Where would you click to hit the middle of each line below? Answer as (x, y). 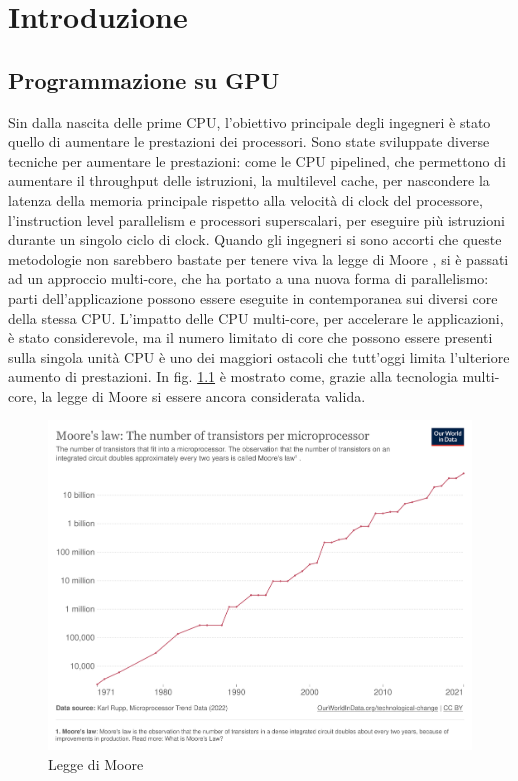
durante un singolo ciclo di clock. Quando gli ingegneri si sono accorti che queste (255, 239)
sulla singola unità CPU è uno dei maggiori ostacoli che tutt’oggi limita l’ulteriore (259, 356)
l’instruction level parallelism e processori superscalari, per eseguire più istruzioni (256, 219)
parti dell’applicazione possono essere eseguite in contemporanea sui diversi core (253, 297)
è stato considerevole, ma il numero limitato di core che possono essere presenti (250, 337)
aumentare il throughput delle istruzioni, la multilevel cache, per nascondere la (249, 180)
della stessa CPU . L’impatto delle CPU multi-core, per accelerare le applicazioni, (256, 317)
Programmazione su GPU (144, 79)
